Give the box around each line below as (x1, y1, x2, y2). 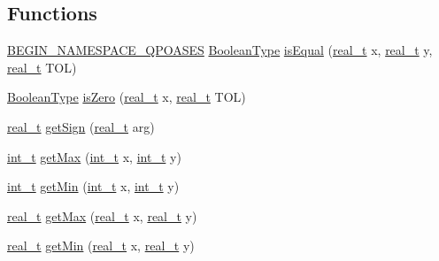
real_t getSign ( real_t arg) (7, 117, 155, 135)
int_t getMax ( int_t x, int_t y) (7, 147, 181, 165)
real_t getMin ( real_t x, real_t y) (7, 236, 195, 255)
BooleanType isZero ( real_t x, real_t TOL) (7, 88, 246, 106)
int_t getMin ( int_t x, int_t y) (7, 177, 180, 196)
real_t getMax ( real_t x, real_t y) (7, 206, 197, 225)
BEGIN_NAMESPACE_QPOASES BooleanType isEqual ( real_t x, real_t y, (7, 41, 433, 59)
